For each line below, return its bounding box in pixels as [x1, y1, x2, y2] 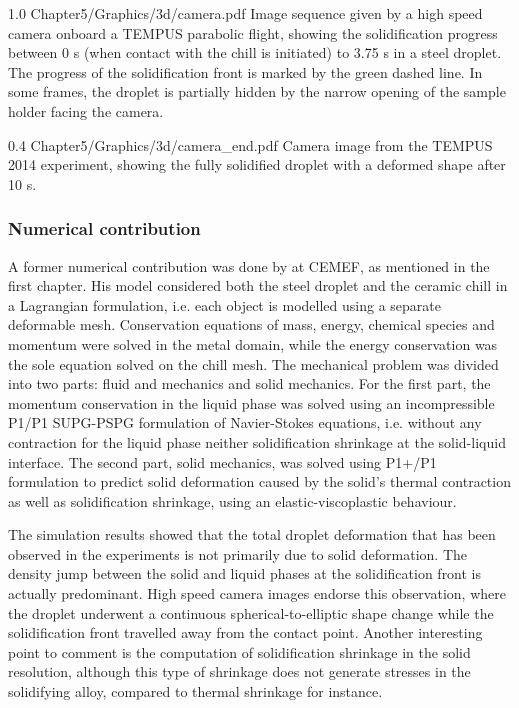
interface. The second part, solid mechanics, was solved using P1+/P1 [8, 451, 437, 472]
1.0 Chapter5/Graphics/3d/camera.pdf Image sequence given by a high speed [8, 3, 483, 23]
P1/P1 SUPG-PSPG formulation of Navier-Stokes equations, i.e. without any [8, 412, 482, 433]
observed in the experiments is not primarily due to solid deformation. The [8, 543, 468, 564]
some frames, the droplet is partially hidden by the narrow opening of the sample [8, 81, 506, 102]
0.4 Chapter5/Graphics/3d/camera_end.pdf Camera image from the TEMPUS [8, 134, 493, 155]
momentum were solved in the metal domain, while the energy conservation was [8, 333, 498, 354]
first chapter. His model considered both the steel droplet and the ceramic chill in [8, 275, 508, 296]
